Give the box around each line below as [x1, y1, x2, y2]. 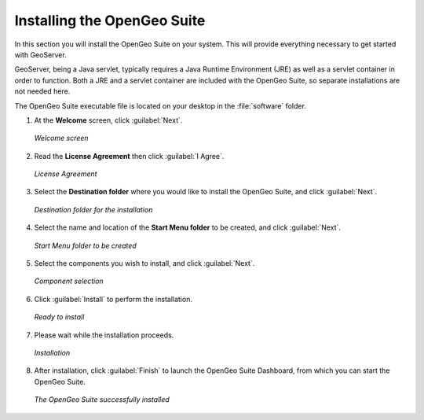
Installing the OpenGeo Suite [14, 12, 206, 29]
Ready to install [34, 312, 85, 322]
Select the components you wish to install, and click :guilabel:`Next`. [34, 259, 255, 268]
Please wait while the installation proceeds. [34, 330, 174, 340]
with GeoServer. [14, 50, 67, 59]
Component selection [34, 276, 104, 286]
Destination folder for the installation [34, 204, 153, 214]
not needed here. [14, 87, 71, 96]
